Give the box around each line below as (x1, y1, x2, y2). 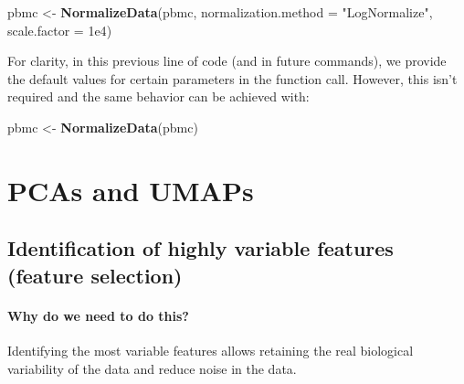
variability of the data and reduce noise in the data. (7, 358, 297, 378)
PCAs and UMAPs (7, 171, 254, 208)
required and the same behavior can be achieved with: (7, 87, 310, 106)
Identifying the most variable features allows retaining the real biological (7, 340, 414, 359)
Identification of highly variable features (7, 234, 394, 262)
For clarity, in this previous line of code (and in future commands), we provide (7, 51, 447, 70)
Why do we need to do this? (7, 305, 189, 325)
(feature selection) (7, 261, 183, 289)
